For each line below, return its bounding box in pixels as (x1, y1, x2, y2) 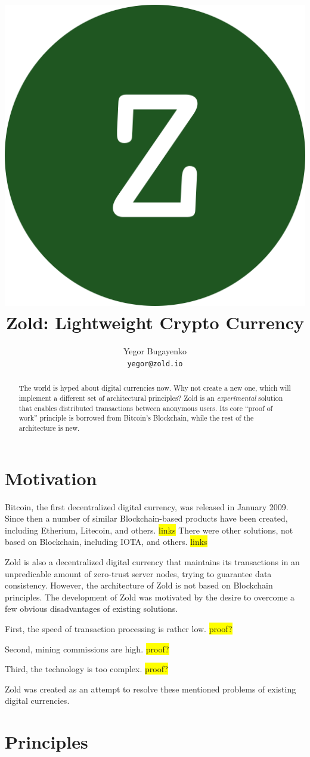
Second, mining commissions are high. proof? (5, 642, 169, 655)
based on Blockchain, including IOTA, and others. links (5, 535, 207, 548)
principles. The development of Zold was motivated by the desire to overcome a (5, 590, 295, 603)
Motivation (5, 465, 97, 490)
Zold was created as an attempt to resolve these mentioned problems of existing (5, 682, 296, 695)
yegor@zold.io (127, 359, 183, 368)
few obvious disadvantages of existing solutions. (5, 602, 178, 615)
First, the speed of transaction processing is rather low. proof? (5, 622, 232, 635)
